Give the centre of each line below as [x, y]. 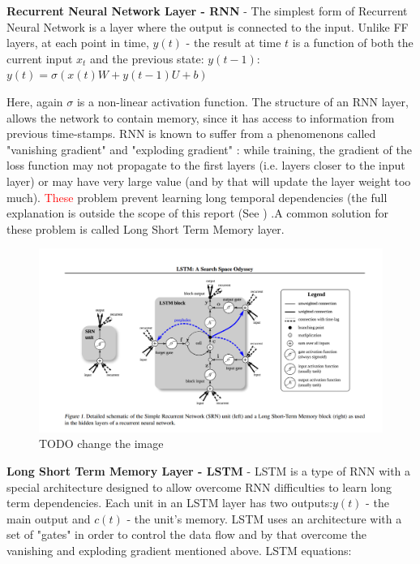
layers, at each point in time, [78, 43]
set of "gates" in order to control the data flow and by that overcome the [186, 534]
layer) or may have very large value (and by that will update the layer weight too [209, 181]
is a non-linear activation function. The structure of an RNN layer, [242, 101]
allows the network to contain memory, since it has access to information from [201, 117]
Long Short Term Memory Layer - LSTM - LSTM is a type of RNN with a [209, 470]
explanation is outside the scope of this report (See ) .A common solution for [198, 213]
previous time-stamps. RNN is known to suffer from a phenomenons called [191, 133]
